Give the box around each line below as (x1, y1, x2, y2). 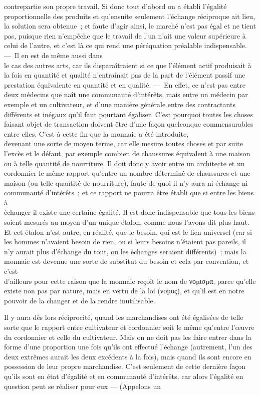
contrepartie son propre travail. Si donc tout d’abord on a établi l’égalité (4, 1, 227, 11)
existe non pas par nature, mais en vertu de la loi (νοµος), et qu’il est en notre (4, 285, 244, 296)
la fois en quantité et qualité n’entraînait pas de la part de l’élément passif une (4, 70, 245, 80)
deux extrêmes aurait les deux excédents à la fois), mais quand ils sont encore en (4, 351, 251, 361)
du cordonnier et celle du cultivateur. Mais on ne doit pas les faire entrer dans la (4, 331, 251, 342)
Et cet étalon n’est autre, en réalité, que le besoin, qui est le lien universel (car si (4, 226, 252, 237)
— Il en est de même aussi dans (4, 50, 103, 60)
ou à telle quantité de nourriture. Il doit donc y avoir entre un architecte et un (4, 158, 245, 168)
